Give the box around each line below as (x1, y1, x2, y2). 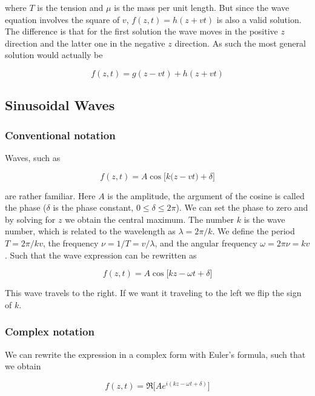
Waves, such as (5, 151, 61, 163)
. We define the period (212, 225, 295, 237)
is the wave (244, 213, 285, 225)
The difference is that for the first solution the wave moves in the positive (5, 25, 278, 38)
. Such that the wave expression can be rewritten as (5, 248, 197, 261)
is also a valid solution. (216, 13, 302, 25)
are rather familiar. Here (5, 189, 96, 202)
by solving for (5, 213, 56, 225)
